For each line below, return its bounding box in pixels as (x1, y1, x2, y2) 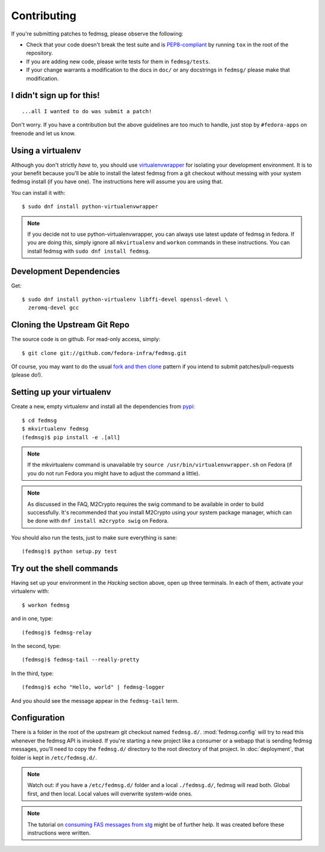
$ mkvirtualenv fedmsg (22, 425, 89, 433)
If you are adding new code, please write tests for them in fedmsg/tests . (26, 58, 211, 65)
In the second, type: (11, 642, 61, 649)
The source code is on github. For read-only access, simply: (11, 336, 161, 343)
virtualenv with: (11, 587, 49, 595)
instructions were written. (27, 829, 91, 836)
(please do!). (11, 371, 43, 378)
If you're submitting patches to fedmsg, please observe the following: (11, 30, 184, 37)
